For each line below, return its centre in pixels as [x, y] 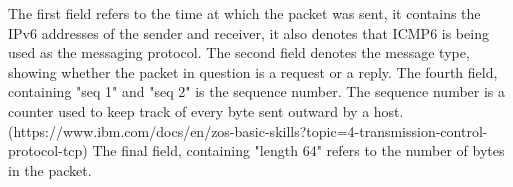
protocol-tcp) [48, 150]
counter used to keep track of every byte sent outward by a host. [206, 110]
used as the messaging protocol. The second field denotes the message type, [239, 52]
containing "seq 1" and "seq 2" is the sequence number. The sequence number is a [257, 91]
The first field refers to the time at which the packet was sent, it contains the [244, 13]
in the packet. [50, 169]
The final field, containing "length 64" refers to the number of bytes [298, 150]
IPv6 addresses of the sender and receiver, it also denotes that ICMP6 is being [248, 32]
